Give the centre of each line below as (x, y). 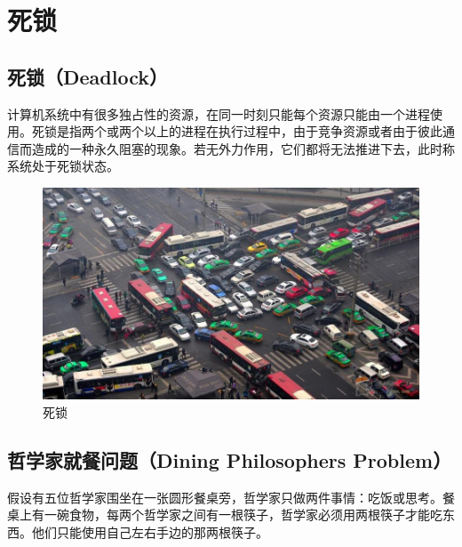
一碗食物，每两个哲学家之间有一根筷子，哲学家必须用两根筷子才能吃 (243, 515)
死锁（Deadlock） (88, 76)
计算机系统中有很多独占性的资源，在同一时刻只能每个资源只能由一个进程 (219, 113)
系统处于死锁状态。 (63, 166)
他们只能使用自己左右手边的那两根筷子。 (150, 531)
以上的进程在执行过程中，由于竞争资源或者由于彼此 (293, 131)
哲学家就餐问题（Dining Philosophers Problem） (230, 459)
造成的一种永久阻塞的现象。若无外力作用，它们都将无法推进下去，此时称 (243, 148)
